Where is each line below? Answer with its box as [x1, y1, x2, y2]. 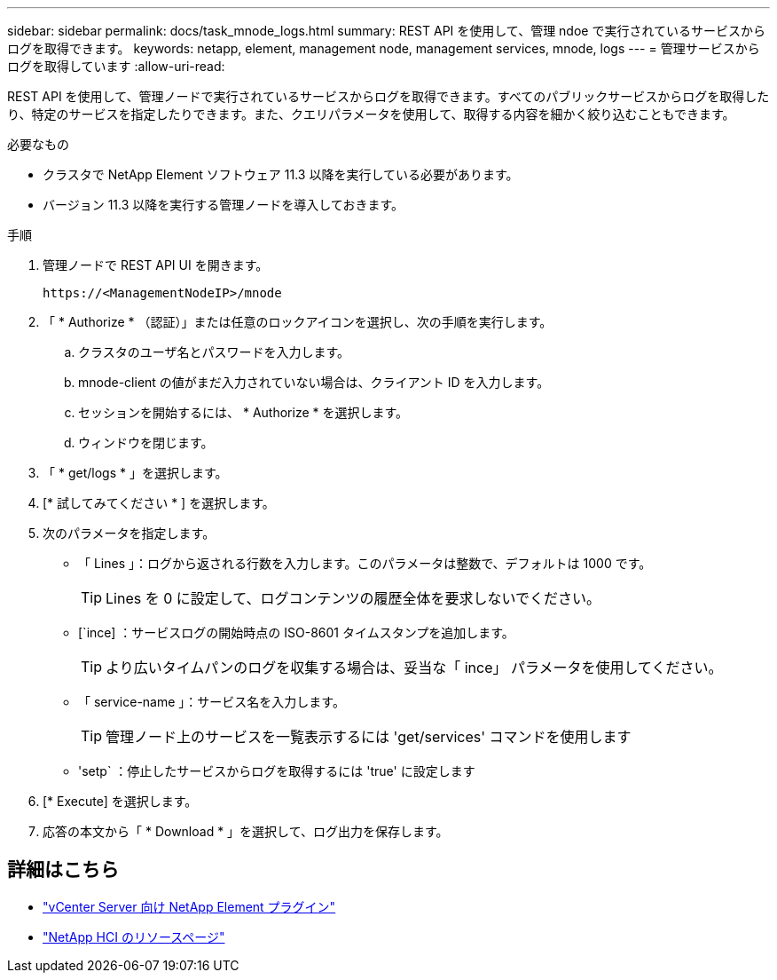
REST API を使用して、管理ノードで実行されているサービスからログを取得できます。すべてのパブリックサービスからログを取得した [7, 89, 770, 104]
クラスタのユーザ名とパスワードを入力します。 [78, 344, 350, 360]
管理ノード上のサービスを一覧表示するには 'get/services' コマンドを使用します [106, 728, 632, 746]
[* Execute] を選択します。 [43, 794, 198, 809]
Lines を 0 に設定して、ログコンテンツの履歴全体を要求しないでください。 [106, 589, 600, 607]
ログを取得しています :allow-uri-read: [7, 59, 225, 74]
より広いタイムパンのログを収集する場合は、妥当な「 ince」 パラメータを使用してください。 [106, 659, 723, 676]
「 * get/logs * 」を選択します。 [43, 465, 228, 480]
